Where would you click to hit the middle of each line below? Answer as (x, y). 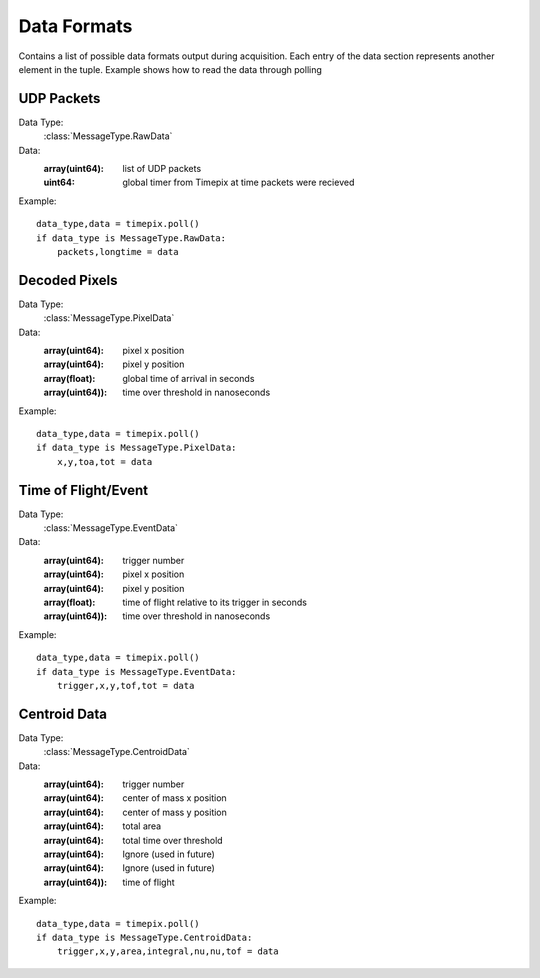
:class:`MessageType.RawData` (108, 136)
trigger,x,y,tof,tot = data (125, 685)
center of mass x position (174, 798)
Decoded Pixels (68, 280)
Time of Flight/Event (83, 490)
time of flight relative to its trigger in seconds (214, 602)
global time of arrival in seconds (188, 378)
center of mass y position (174, 812)
